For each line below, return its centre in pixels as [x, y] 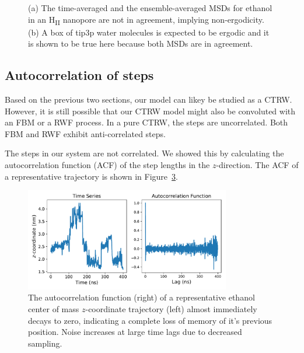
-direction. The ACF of [257, 165]
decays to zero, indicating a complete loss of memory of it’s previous [150, 320]
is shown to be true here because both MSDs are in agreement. [141, 43]
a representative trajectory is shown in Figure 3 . [91, 176]
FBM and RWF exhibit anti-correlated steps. [85, 133]
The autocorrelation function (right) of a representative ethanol [141, 297]
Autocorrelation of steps [79, 75]
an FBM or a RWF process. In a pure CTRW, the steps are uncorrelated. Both [146, 122]
